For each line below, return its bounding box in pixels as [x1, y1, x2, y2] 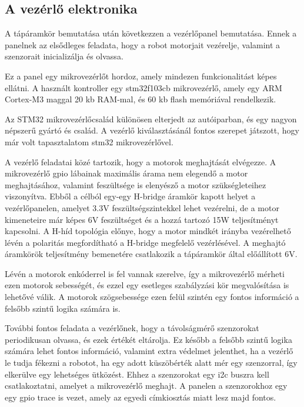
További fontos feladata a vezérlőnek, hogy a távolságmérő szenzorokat [5, 322, 259, 334]
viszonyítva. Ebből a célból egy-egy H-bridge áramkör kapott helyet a [5, 190, 256, 202]
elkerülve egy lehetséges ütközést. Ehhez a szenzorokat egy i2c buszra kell [5, 368, 269, 380]
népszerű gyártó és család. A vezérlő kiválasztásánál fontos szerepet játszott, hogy [5, 124, 299, 136]
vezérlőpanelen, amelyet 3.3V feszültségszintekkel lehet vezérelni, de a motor [5, 201, 279, 213]
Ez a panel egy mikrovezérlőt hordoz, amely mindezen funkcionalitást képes [5, 69, 277, 82]
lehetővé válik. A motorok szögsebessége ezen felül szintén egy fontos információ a [5, 291, 299, 303]
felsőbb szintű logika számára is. [5, 302, 121, 314]
